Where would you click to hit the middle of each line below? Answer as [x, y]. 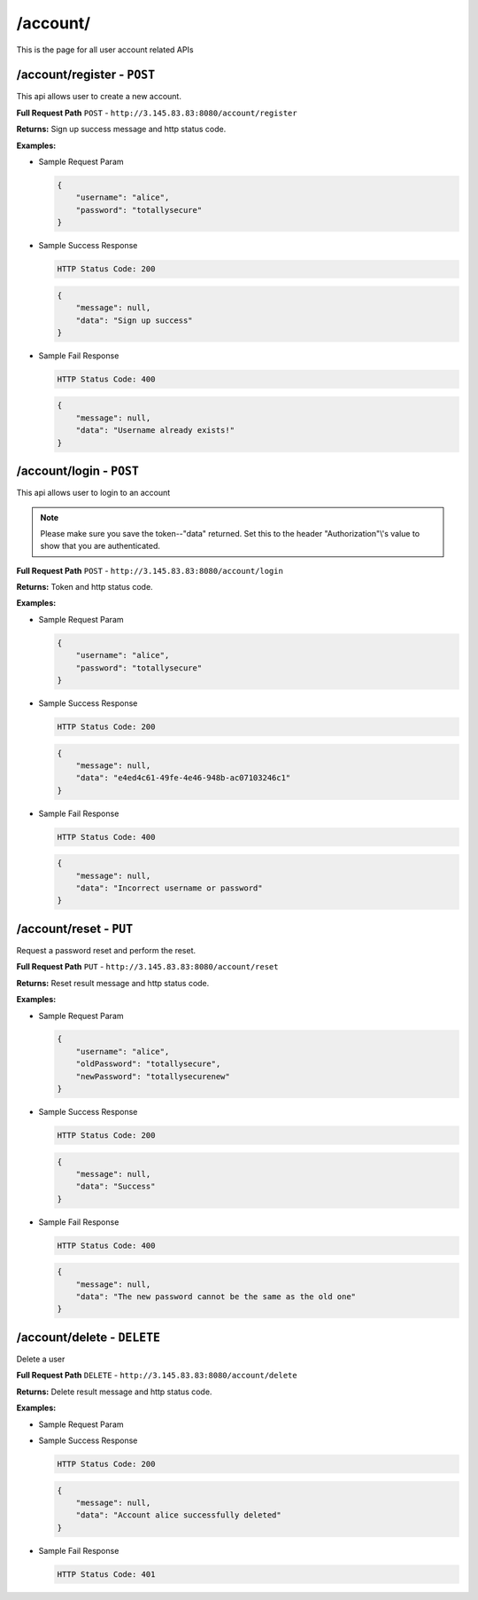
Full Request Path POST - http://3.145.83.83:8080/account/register [157, 113]
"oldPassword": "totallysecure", [148, 1064]
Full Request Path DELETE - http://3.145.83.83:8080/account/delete [157, 1376]
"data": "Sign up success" [135, 320]
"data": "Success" [116, 1187]
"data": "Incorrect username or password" [169, 888]
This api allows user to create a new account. [99, 97]
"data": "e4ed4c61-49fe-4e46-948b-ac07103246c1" [183, 778]
